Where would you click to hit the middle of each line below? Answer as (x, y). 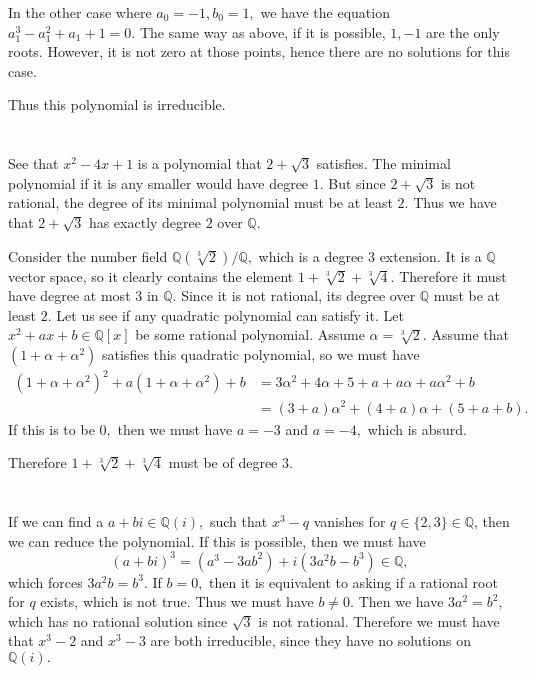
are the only (463, 31)
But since (357, 182)
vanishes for (349, 520)
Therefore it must (453, 275)
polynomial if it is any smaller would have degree (158, 182)
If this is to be (51, 428)
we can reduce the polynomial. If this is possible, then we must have (217, 540)
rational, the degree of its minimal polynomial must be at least (200, 202)
